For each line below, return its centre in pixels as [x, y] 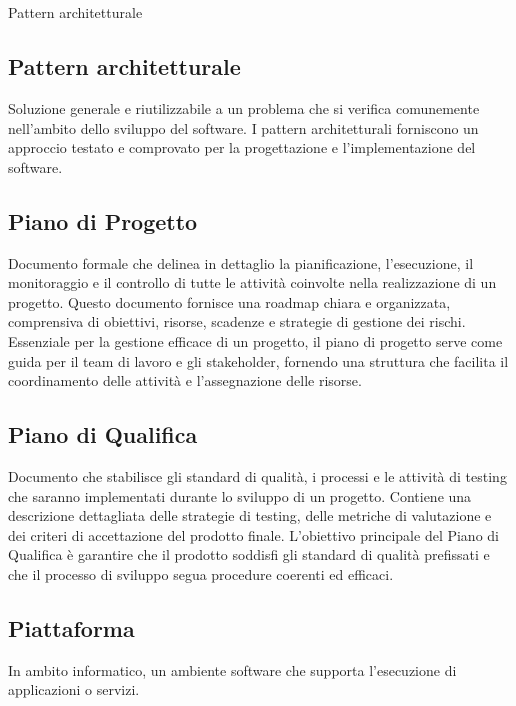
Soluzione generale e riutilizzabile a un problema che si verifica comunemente [244, 107]
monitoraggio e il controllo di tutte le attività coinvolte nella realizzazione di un [252, 282]
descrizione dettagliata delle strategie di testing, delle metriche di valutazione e [250, 515]
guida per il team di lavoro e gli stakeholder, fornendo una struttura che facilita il [258, 360]
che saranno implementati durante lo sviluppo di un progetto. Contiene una [240, 495]
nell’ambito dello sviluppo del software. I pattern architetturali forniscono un [243, 127]
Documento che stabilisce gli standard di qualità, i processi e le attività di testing [257, 475]
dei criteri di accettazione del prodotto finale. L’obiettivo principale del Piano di [253, 534]
